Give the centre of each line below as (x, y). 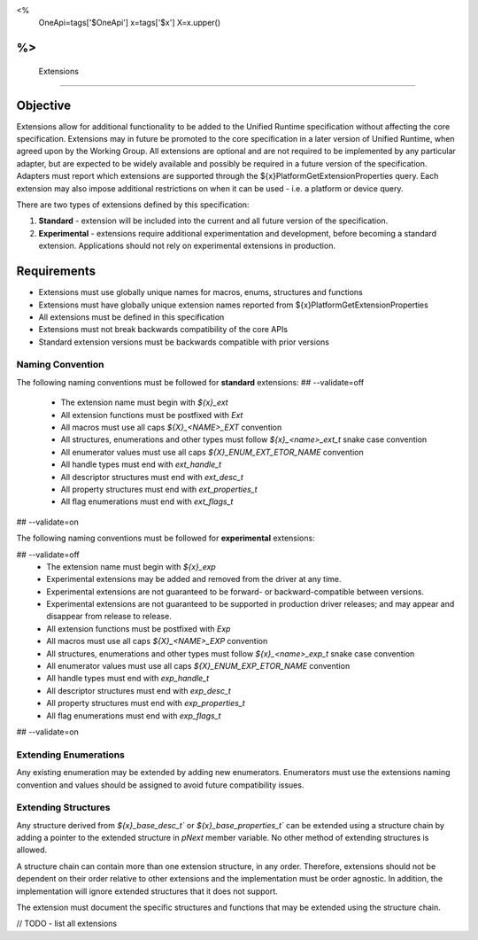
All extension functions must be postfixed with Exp (139, 628)
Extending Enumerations (71, 755)
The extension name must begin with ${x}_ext (145, 402)
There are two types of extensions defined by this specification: (133, 205)
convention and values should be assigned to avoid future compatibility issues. (160, 785)
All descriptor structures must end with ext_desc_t (152, 477)
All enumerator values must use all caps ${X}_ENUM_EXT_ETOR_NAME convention (212, 452)
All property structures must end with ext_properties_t (159, 489)
